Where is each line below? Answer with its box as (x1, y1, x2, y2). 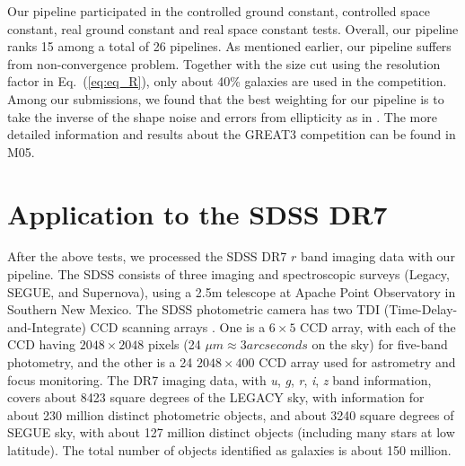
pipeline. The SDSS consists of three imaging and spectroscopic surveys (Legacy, (7, 265, 450, 284)
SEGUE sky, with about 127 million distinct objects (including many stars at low (7, 423, 455, 442)
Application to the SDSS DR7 (7, 195, 388, 232)
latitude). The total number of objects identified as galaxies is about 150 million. (7, 441, 452, 459)
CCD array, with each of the (300, 317, 456, 336)
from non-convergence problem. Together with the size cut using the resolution (7, 54, 441, 73)
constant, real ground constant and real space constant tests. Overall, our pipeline (7, 19, 459, 38)
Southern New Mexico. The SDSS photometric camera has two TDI (7, 300, 381, 319)
